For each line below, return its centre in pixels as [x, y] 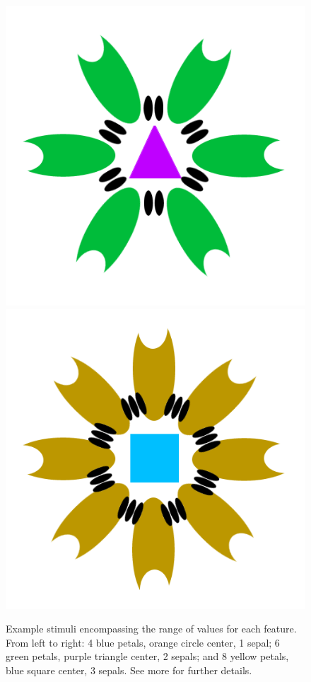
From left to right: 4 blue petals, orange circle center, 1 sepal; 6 [143, 642]
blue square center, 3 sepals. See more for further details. [129, 670]
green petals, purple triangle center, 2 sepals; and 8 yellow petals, [147, 656]
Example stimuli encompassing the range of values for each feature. [151, 629]
